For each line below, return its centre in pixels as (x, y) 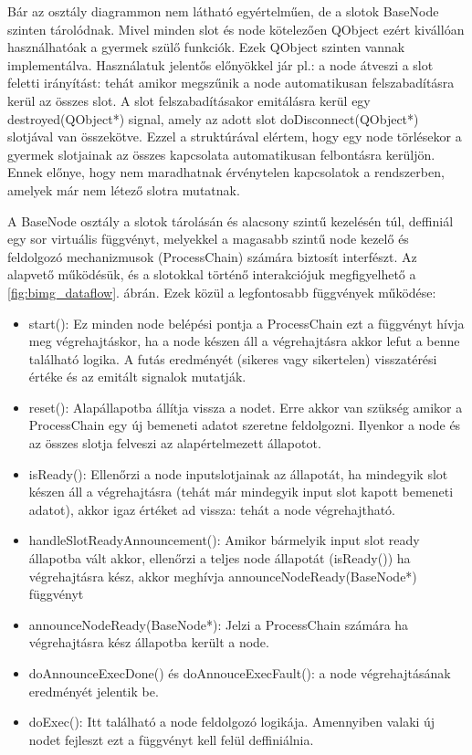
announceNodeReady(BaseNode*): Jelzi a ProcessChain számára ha (219, 624)
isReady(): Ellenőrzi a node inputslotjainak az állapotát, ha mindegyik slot (238, 473)
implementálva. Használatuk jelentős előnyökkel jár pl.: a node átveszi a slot (220, 64)
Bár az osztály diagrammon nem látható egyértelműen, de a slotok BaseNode (223, 11)
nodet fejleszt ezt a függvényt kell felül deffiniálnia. (171, 739)
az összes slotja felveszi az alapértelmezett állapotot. (175, 443)
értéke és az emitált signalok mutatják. (137, 377)
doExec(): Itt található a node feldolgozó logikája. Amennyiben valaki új (232, 722)
